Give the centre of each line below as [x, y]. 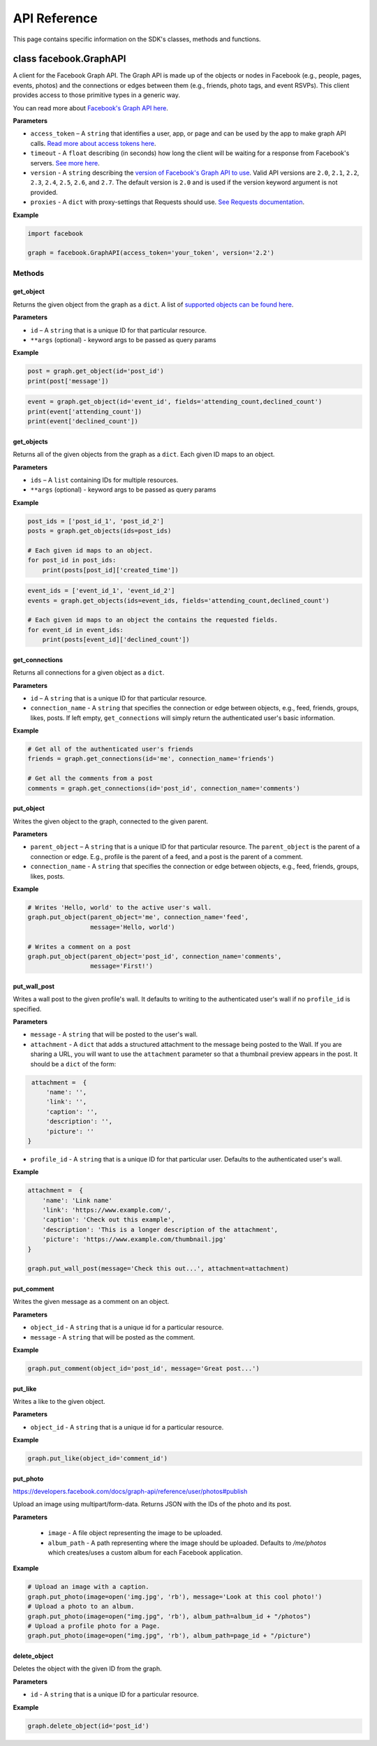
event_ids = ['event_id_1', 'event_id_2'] [101, 591]
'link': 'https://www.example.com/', [107, 1210]
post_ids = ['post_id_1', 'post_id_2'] [96, 521]
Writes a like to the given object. [59, 1401]
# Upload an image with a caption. [88, 1587]
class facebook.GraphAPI [69, 59]
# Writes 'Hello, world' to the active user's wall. [120, 907]
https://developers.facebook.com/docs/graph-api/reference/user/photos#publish [130, 1492]
